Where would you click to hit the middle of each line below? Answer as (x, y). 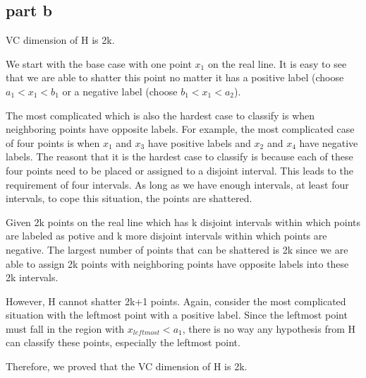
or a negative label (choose (120, 91)
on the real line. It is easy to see (277, 63)
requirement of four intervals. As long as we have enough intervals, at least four (177, 184)
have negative (329, 142)
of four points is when (53, 142)
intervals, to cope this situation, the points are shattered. (129, 198)
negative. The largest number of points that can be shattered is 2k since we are (177, 249)
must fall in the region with (65, 328)
